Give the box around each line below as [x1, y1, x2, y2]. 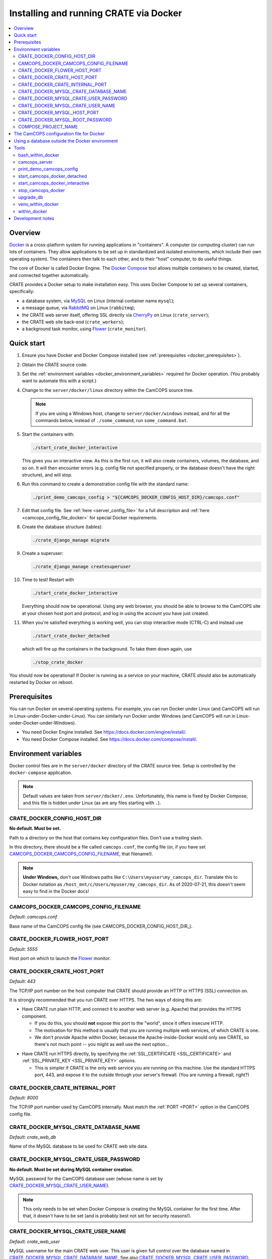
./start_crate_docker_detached [32, 633, 110, 639]
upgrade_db [18, 194, 43, 200]
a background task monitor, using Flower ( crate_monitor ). [22, 326, 147, 332]
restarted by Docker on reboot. [9, 679, 74, 685]
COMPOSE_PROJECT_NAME [18, 124, 78, 130]
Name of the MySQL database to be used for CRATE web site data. [9, 1143, 148, 1149]
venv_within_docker [18, 201, 59, 207]
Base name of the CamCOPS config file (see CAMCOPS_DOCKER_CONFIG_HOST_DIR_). [9, 923, 193, 929]
